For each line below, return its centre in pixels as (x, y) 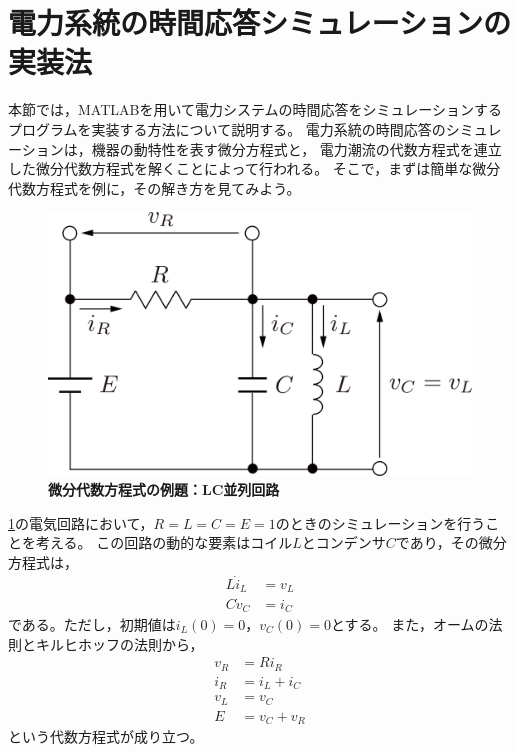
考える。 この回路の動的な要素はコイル (164, 542)
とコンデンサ (343, 542)
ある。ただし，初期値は (98, 624)
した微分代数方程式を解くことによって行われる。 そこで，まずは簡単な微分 (254, 168)
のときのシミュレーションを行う (380, 522)
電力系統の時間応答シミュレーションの (259, 22)
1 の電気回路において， (81, 522)
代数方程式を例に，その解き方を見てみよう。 (154, 187)
